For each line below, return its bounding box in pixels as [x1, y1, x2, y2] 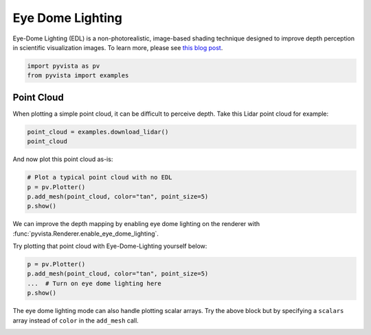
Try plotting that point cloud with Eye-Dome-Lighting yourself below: [12, 242, 207, 250]
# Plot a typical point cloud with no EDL [27, 173, 172, 182]
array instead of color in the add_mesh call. [12, 316, 139, 325]
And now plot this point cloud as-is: [12, 155, 113, 164]
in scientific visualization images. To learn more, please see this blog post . [12, 43, 223, 51]
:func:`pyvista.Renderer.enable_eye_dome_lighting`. [12, 229, 159, 238]
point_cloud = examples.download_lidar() [27, 127, 169, 136]
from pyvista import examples [27, 72, 129, 79]
